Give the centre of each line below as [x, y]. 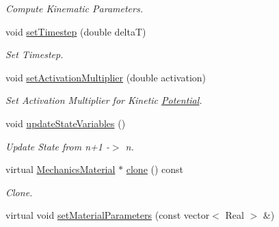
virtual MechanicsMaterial [61, 169]
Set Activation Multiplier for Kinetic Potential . [104, 100]
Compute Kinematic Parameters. [74, 8]
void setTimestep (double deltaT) [76, 31]
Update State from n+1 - [57, 146]
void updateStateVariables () [66, 123]
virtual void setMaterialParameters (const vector [108, 215]
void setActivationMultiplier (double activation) [106, 77]
